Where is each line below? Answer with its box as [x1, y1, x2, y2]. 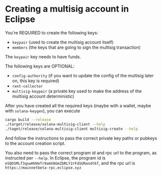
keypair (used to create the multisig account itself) [12, 39, 114, 45]
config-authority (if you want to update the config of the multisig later [12, 72, 154, 78]
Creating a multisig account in [5, 3, 129, 15]
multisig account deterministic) [12, 93, 74, 99]
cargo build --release [5, 117, 51, 122]
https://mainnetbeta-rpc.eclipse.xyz [5, 165, 82, 170]
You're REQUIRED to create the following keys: [5, 30, 98, 35]
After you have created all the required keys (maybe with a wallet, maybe [5, 103, 151, 108]
